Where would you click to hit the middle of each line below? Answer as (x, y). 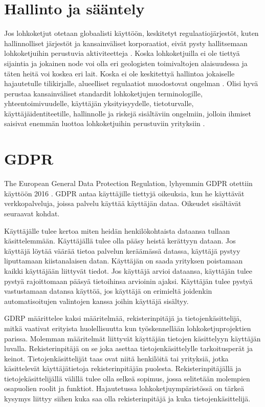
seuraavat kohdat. (32, 213)
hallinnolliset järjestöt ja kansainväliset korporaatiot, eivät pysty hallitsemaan (126, 43)
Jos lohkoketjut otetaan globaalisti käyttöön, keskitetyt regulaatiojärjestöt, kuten (131, 33)
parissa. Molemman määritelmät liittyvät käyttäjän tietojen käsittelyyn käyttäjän (132, 338)
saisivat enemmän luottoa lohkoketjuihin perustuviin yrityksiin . (105, 123)
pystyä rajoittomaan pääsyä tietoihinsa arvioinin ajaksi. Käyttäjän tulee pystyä (128, 281)
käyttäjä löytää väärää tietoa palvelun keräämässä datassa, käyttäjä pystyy (122, 250)
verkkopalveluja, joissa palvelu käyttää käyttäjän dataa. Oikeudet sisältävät (123, 203)
